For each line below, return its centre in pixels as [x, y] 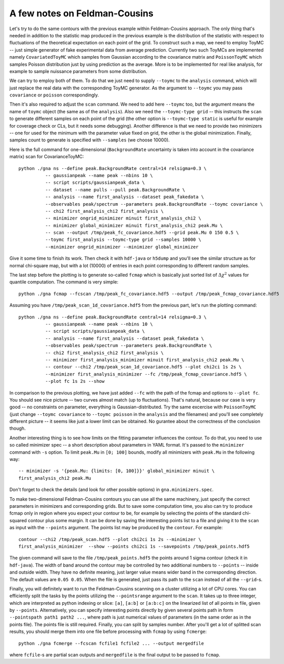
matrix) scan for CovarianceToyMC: [47, 157]
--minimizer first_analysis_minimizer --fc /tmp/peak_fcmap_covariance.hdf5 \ [146, 374]
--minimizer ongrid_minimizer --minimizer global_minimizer [122, 247]
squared [18, 520]
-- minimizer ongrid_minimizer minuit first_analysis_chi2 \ [123, 218]
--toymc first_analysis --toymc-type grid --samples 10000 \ [123, 240]
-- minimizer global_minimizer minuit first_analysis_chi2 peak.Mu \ [134, 225]
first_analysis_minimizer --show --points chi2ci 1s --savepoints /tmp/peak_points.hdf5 [134, 546]
